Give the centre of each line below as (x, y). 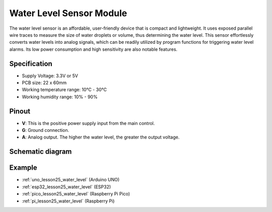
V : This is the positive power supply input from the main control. (88, 123)
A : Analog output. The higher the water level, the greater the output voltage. (101, 137)
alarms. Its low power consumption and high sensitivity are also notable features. (93, 49)
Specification (31, 64)
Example (23, 168)
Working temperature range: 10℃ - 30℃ (64, 90)
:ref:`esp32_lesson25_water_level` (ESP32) (66, 187)
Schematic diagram (41, 152)
